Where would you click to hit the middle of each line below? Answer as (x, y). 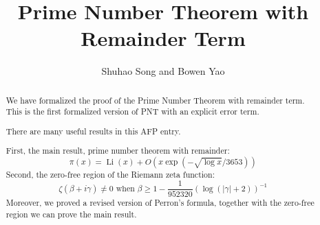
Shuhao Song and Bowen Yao (163, 71)
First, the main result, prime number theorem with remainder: (118, 151)
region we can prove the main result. (71, 214)
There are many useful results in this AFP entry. (93, 131)
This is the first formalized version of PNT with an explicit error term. (132, 111)
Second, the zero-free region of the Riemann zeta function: (110, 175)
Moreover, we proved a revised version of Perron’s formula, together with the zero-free (160, 202)
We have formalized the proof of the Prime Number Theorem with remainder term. (155, 100)
